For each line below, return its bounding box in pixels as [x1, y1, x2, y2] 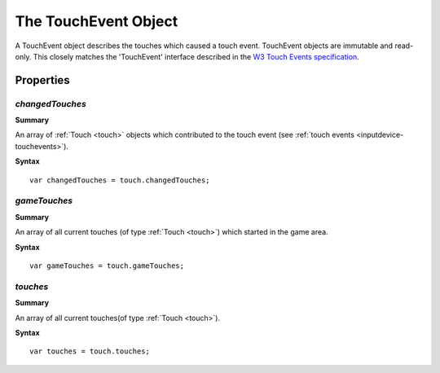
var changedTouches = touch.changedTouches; [29, 175, 211, 185]
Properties [15, 73, 70, 87]
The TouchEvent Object [15, 12, 178, 30]
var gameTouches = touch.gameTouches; [29, 261, 185, 270]
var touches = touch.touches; [29, 347, 151, 356]
